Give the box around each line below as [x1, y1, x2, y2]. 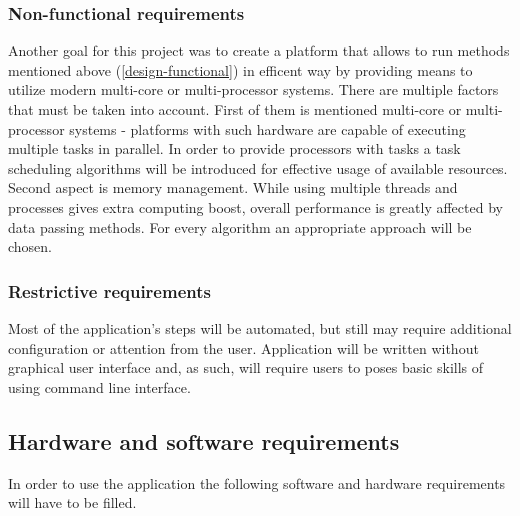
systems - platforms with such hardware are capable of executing [69, 118, 466, 139]
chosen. [8, 236, 53, 257]
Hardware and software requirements [8, 425, 400, 456]
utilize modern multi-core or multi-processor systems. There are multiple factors [8, 79, 499, 100]
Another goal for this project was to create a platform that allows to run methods [8, 40, 510, 61]
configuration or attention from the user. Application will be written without [8, 337, 479, 358]
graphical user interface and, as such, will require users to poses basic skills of [8, 357, 484, 378]
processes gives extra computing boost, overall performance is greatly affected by [8, 196, 503, 217]
